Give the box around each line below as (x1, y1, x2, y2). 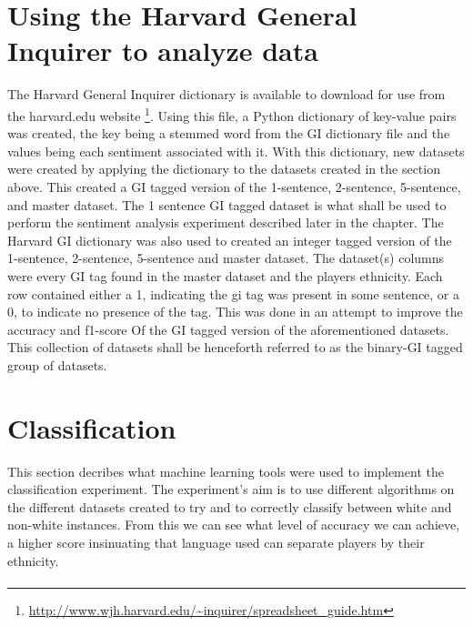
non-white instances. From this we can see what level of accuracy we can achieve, (7, 515, 460, 534)
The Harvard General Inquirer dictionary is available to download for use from (7, 85, 446, 104)
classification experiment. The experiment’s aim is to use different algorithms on (7, 480, 455, 499)
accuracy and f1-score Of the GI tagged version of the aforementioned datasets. (7, 319, 449, 338)
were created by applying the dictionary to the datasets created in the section (7, 159, 440, 178)
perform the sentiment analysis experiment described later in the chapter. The (7, 213, 444, 232)
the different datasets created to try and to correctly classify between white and (7, 497, 452, 516)
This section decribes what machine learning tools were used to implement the (7, 461, 444, 480)
